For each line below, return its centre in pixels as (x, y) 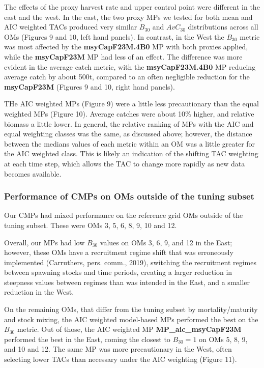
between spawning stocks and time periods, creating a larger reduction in (118, 272)
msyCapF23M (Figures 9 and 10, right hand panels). (90, 86)
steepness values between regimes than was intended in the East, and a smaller (127, 282)
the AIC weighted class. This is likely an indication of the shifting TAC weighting (131, 153)
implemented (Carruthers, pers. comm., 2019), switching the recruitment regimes (130, 262)
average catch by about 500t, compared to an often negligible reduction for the (127, 77)
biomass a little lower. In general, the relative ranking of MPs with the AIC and (129, 123)
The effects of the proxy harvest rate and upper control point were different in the (132, 7)
